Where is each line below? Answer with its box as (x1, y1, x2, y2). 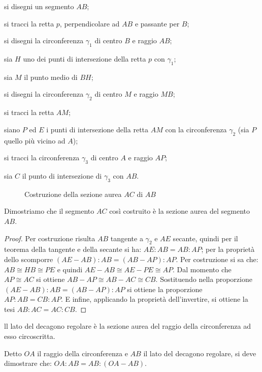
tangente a (110, 233, 143, 243)
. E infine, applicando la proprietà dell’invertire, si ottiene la (60, 294, 248, 304)
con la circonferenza (165, 124, 227, 134)
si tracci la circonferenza (4, 152, 80, 163)
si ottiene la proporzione (127, 283, 203, 294)
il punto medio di (24, 71, 78, 82)
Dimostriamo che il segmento (4, 206, 94, 216)
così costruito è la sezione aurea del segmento (109, 206, 250, 216)
